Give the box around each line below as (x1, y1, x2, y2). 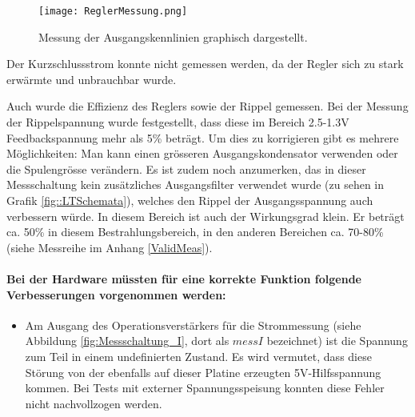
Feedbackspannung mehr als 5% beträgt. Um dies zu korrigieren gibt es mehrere (6, 129, 399, 146)
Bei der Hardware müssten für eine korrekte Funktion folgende (6, 270, 361, 287)
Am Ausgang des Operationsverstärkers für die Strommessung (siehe (25, 316, 361, 333)
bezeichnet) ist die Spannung (266, 332, 408, 349)
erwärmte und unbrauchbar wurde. (6, 70, 177, 87)
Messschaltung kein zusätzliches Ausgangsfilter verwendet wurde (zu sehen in (6, 176, 385, 193)
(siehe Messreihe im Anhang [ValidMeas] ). (6, 239, 213, 255)
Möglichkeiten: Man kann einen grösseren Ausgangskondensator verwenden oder (6, 145, 398, 162)
